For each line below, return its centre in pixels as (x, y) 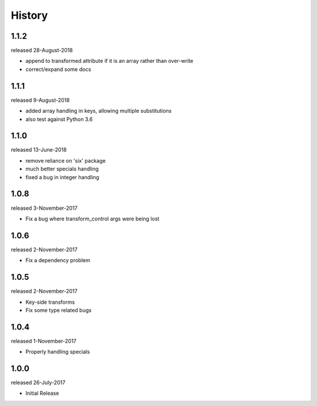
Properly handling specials (58, 352)
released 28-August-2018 (42, 51)
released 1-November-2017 (44, 341)
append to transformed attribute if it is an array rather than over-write (109, 61)
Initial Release (42, 393)
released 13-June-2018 (39, 150)
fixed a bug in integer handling (63, 177)
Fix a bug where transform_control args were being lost (92, 219)
